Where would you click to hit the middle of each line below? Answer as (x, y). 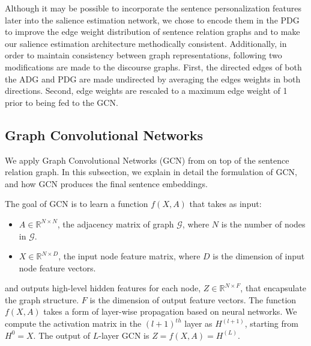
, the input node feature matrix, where (129, 256)
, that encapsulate (273, 288)
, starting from (271, 323)
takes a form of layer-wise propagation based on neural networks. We (170, 311)
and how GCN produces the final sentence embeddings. (106, 183)
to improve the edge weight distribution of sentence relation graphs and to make (152, 32)
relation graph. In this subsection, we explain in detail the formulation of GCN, (151, 172)
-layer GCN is (124, 335)
